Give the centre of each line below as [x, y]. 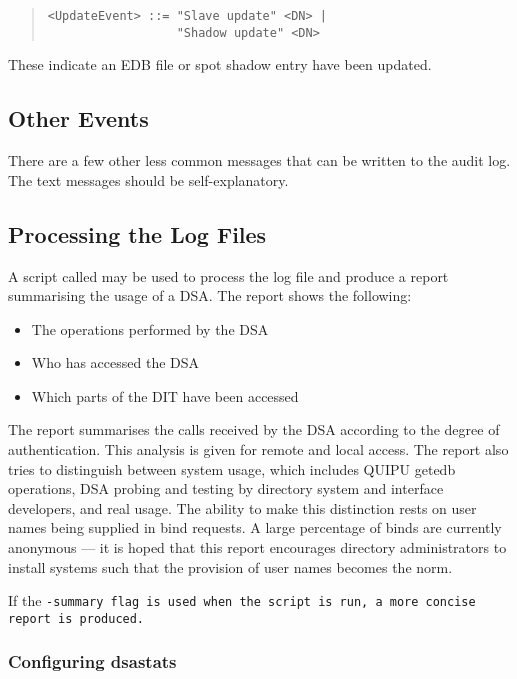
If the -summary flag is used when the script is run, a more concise [242, 600]
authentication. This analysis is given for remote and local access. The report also [258, 449]
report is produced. [76, 618]
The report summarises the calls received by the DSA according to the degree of [254, 429]
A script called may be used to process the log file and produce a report [228, 275]
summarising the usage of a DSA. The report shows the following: [210, 295]
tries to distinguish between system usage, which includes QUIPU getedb [232, 468]
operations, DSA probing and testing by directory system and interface [226, 488]
